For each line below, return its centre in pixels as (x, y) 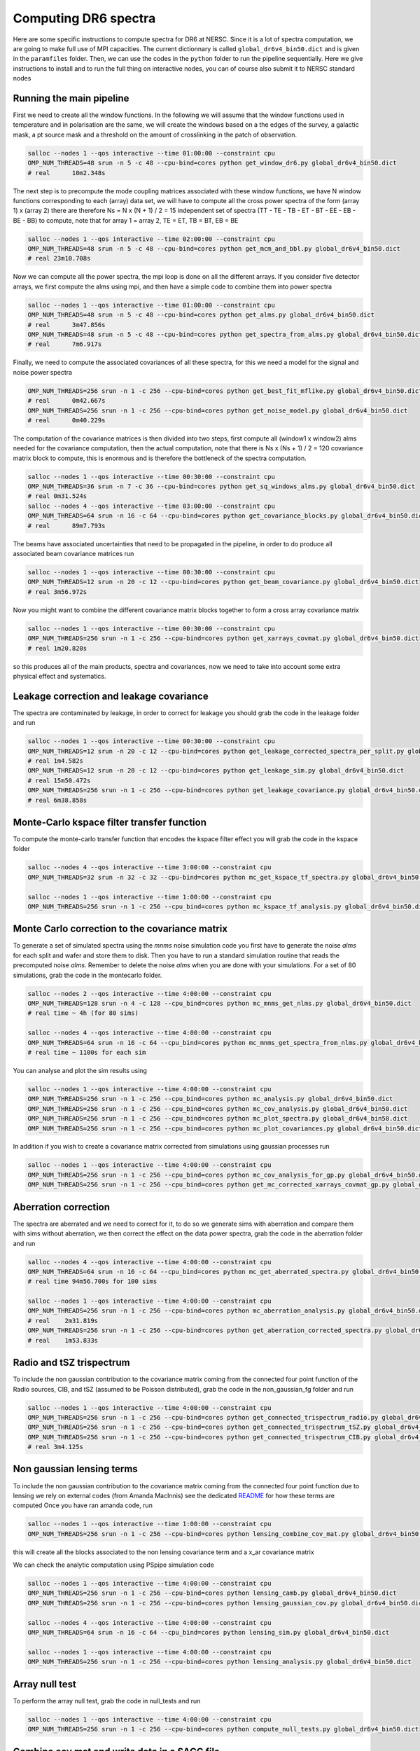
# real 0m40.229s (66, 420)
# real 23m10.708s (59, 258)
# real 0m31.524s (57, 496)
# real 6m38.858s (57, 800)
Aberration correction (62, 1207)
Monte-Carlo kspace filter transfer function (110, 822)
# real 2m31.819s (63, 1321)
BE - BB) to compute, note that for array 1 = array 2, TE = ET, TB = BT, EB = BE (126, 220)
